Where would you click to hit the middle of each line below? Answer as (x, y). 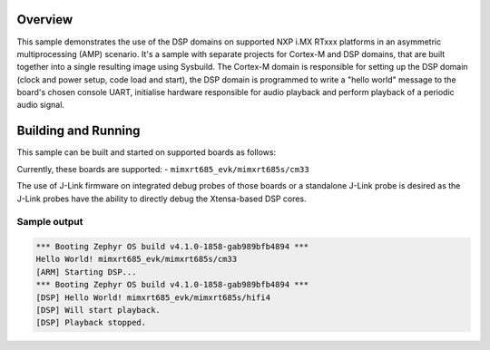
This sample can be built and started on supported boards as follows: (147, 152)
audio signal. (41, 105)
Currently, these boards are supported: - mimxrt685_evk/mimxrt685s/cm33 (163, 169)
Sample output (50, 222)
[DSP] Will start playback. (98, 310)
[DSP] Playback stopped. (91, 323)
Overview (45, 19)
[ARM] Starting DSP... (86, 272)
